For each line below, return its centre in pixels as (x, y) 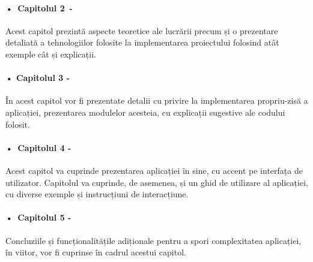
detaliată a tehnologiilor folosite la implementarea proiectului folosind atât (142, 42)
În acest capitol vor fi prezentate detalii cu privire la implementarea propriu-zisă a (157, 100)
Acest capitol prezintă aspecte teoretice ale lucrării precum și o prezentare (142, 30)
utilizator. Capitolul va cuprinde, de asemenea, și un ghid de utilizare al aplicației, (157, 182)
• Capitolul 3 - (38, 78)
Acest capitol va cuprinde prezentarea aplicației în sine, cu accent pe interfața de (154, 170)
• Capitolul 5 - (38, 217)
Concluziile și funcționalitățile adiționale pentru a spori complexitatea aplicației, (153, 240)
